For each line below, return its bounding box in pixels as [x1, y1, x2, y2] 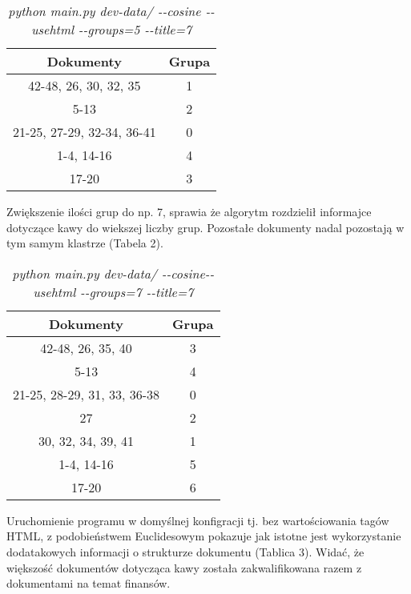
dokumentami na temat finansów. [6, 575, 171, 592]
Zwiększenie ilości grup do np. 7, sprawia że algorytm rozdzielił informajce [6, 203, 372, 219]
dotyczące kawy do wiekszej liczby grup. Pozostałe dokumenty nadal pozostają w [6, 219, 405, 235]
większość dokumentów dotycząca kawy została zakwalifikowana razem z [6, 559, 362, 576]
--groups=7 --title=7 [80, 282, 194, 301]
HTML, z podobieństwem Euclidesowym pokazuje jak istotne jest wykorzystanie [6, 528, 401, 544]
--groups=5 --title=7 [78, 20, 192, 38]
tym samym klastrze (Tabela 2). [6, 235, 163, 251]
